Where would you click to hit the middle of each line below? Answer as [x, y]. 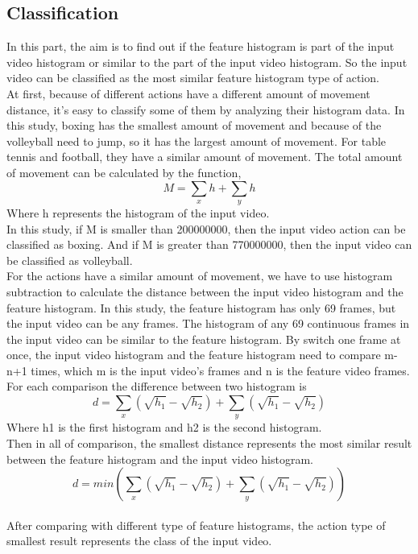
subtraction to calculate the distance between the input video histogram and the [205, 291]
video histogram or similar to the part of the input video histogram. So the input [207, 62]
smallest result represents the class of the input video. [139, 541]
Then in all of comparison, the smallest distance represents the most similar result [209, 443]
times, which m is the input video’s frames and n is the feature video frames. [220, 370]
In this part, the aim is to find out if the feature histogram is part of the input [201, 46]
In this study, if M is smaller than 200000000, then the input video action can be [206, 228]
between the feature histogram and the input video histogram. [160, 459]
